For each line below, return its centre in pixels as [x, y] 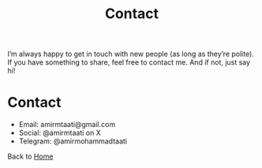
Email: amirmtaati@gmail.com [67, 125]
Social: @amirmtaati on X [60, 133]
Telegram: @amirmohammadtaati [73, 141]
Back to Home [30, 157]
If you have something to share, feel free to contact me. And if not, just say [129, 62]
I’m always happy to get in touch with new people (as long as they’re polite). [131, 54]
